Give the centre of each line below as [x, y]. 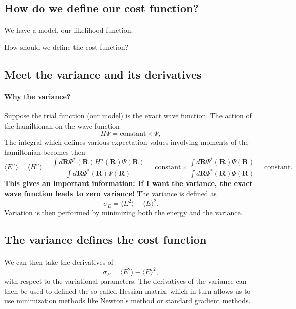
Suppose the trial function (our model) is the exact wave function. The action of [128, 116]
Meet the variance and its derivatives [103, 74]
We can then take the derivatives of [59, 262]
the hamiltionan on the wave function [62, 125]
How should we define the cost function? [66, 47]
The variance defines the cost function [105, 240]
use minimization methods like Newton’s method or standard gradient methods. [127, 301]
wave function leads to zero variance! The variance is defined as [110, 193]
